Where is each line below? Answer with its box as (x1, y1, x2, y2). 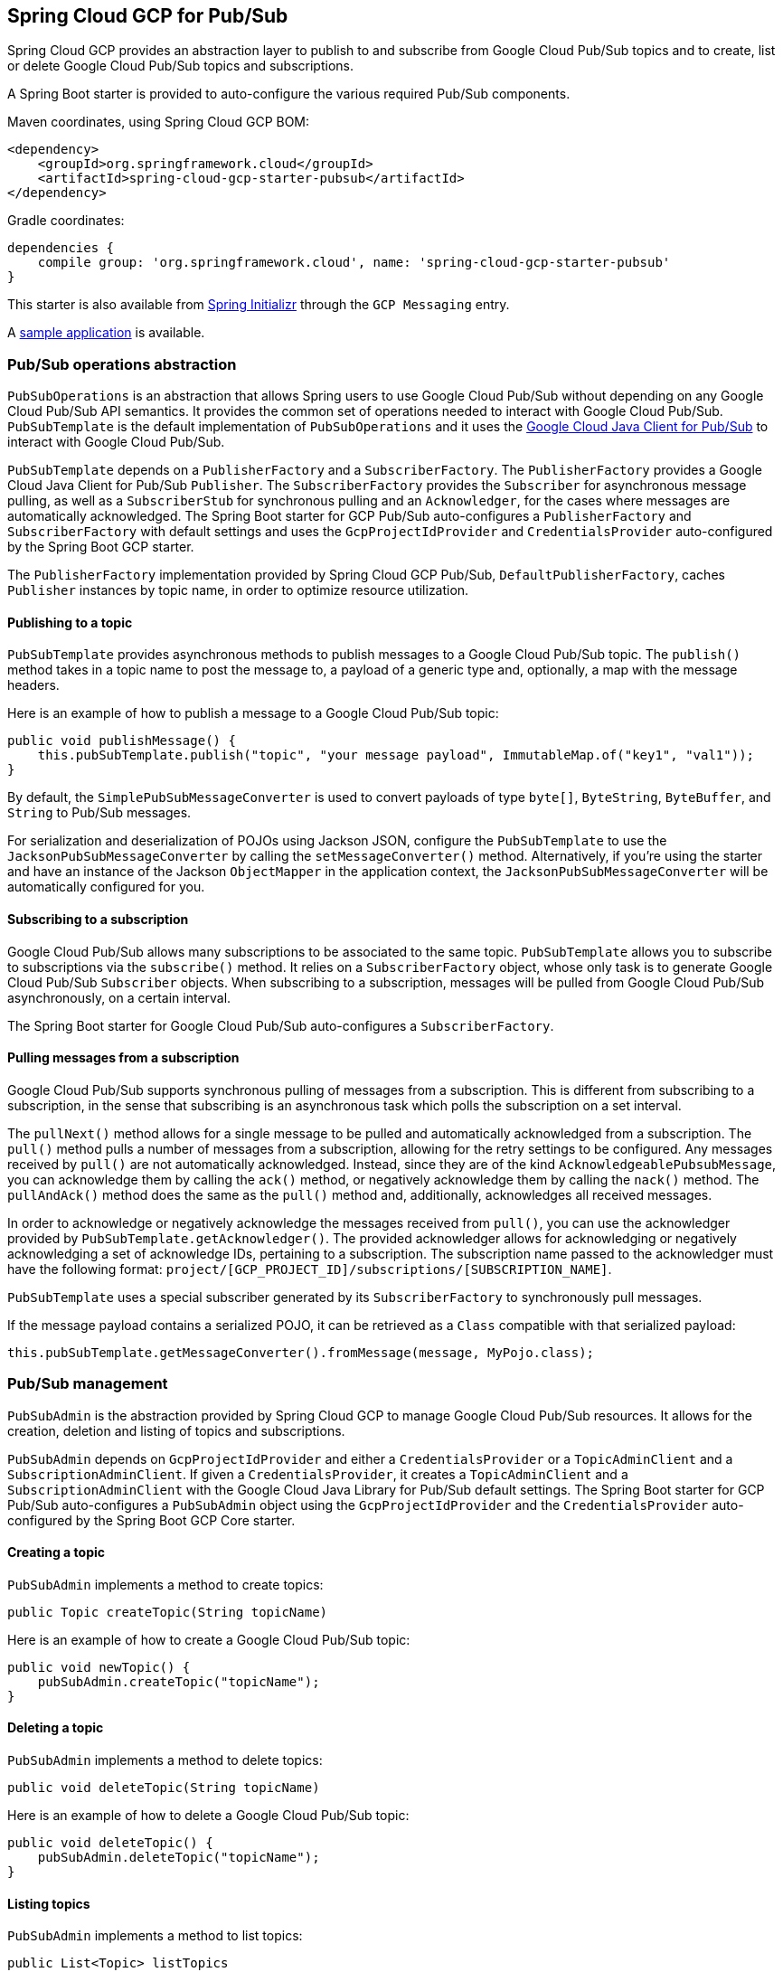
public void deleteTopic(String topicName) (7, 1780, 320, 1796)
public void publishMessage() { (7, 733, 236, 749)
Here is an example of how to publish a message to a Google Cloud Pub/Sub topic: (7, 705, 499, 722)
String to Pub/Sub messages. (7, 805, 192, 821)
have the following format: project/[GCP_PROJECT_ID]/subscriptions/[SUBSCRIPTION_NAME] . (7, 1260, 612, 1277)
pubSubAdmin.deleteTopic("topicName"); (37, 1850, 320, 1865)
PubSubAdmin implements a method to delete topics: (7, 1752, 323, 1769)
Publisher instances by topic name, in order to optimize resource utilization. (7, 582, 469, 599)
